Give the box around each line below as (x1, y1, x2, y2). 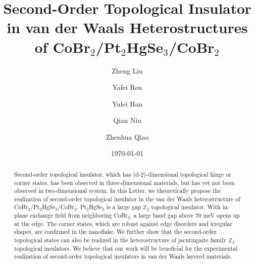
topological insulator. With (151, 203, 221, 211)
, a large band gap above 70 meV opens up (130, 211, 240, 220)
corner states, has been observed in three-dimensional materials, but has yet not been (14, 178, 235, 187)
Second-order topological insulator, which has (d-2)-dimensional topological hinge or (14, 170, 231, 178)
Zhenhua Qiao (106, 131, 149, 142)
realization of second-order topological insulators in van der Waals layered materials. (14, 252, 232, 261)
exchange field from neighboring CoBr (30, 211, 128, 220)
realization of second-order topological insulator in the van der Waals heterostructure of (14, 194, 241, 203)
